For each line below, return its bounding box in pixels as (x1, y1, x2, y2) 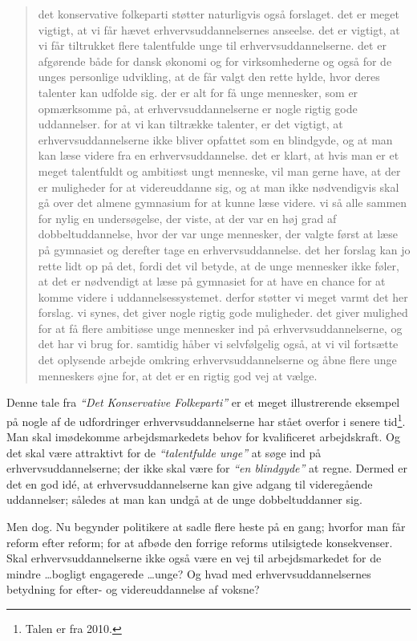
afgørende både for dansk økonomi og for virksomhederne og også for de (38, 52, 392, 69)
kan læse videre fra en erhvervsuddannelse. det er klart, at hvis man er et (38, 147, 399, 164)
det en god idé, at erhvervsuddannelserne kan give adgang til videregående (6, 475, 373, 492)
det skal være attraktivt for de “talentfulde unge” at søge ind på (6, 444, 322, 460)
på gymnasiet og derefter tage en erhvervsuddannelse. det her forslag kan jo (38, 241, 411, 258)
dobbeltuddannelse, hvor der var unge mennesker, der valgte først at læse (38, 225, 398, 242)
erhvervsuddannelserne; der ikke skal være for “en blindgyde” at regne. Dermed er (6, 460, 407, 477)
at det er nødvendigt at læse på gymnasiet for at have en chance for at (38, 273, 386, 290)
